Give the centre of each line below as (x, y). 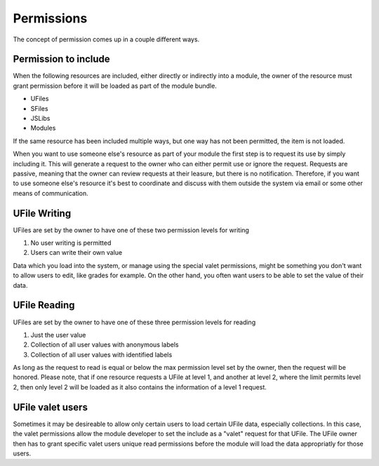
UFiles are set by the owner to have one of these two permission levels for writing (131, 230)
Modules (43, 128)
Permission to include (61, 59)
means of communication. (51, 193)
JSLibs (40, 119)
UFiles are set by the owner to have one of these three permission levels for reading (134, 322)
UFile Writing (42, 213)
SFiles (39, 108)
